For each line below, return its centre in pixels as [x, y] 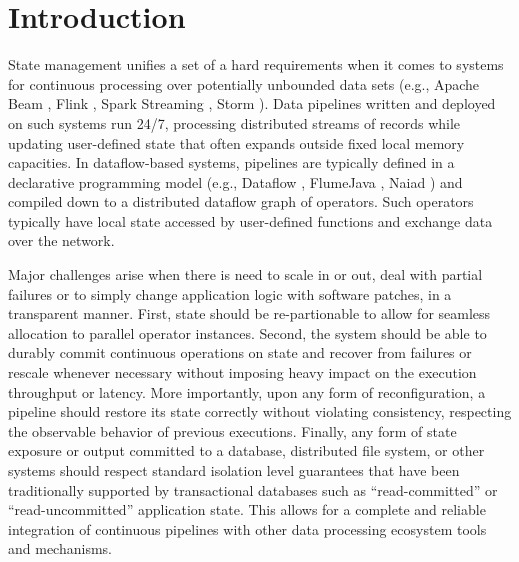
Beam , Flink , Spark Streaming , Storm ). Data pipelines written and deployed [252, 103]
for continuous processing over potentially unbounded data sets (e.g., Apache [244, 83]
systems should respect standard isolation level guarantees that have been [234, 470]
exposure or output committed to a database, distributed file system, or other [246, 450]
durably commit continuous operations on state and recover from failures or [240, 352]
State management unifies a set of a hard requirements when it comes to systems [256, 64]
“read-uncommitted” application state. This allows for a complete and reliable [247, 509]
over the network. [61, 240]
